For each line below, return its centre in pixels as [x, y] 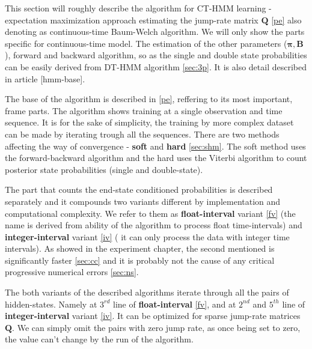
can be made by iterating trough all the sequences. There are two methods [142, 134]
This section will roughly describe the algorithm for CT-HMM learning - [138, 8]
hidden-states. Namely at [51, 304]
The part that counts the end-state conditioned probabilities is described [139, 190]
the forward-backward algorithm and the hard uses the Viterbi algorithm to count [156, 158]
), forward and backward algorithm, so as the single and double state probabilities [156, 55]
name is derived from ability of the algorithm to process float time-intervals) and [154, 225]
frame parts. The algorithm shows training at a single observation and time [144, 110]
